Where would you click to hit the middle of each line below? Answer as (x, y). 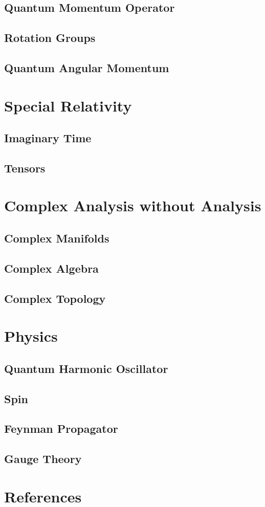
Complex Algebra (51, 268)
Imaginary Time (48, 138)
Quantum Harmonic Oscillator (86, 368)
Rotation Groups (50, 38)
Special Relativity (68, 105)
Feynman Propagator (61, 428)
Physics (31, 336)
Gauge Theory (43, 459)
